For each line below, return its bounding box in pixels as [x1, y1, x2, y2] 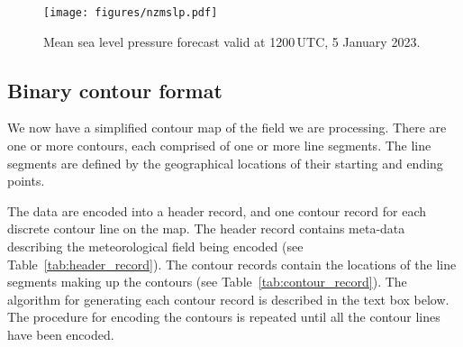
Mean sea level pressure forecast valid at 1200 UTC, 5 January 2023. [43, 32, 421, 50]
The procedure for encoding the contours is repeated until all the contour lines [7, 307, 440, 326]
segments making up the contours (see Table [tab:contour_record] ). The [7, 272, 407, 291]
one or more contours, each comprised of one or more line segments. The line [7, 136, 431, 155]
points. [7, 171, 45, 190]
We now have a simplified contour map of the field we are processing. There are [7, 118, 447, 137]
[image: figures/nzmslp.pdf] [43, 6, 218, 19]
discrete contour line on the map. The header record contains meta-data [7, 219, 405, 238]
